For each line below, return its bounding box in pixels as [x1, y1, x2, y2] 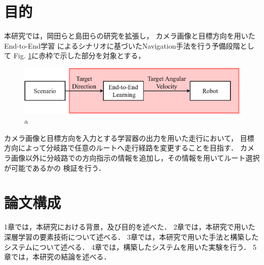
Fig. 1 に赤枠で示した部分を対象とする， [13, 50, 145, 61]
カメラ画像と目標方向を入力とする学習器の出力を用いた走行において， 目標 [4, 132, 254, 143]
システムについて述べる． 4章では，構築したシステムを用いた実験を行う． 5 [4, 241, 256, 252]
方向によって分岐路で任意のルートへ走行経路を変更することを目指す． [4, 142, 238, 153]
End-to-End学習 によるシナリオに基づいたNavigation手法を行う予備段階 [4, 40, 240, 51]
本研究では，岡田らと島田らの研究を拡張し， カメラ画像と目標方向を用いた [4, 30, 255, 41]
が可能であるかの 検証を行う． [4, 162, 106, 173]
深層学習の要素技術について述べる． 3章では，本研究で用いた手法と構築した [4, 231, 259, 242]
